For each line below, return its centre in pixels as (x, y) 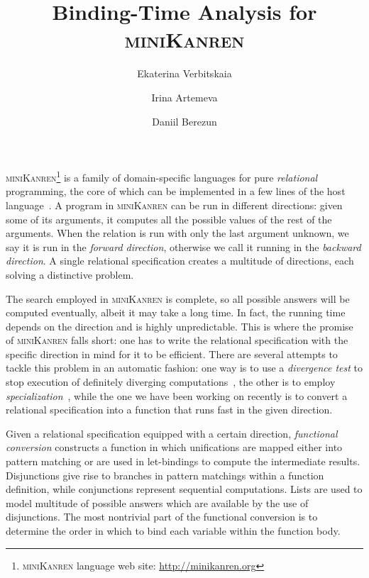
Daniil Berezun (184, 121)
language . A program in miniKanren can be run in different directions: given (174, 205)
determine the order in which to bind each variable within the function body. (173, 530)
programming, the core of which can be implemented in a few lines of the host (176, 191)
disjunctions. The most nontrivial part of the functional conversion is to (162, 517)
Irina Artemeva (184, 97)
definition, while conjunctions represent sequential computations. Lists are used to (184, 489)
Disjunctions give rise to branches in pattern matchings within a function (165, 475)
